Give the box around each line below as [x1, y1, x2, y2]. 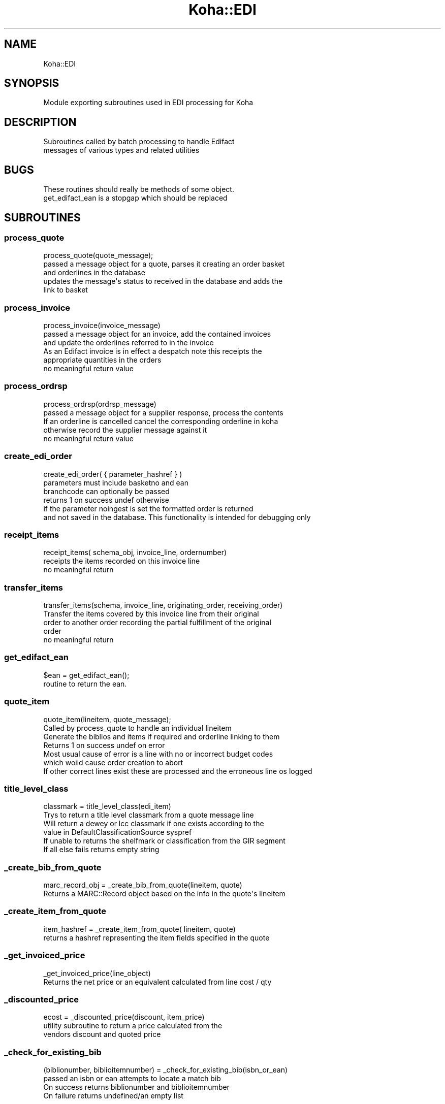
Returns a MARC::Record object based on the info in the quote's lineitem [43, 889, 285, 898]
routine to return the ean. [43, 679, 127, 688]
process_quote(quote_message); [43, 251, 153, 260]
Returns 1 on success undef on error [43, 740, 165, 750]
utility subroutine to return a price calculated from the [43, 1021, 222, 1030]
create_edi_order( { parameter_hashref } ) [43, 469, 182, 478]
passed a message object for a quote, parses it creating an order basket [43, 259, 285, 269]
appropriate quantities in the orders [43, 355, 162, 365]
